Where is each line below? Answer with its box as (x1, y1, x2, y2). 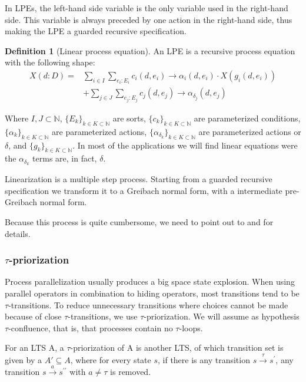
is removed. (110, 365, 151, 378)
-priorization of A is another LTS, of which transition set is (70, 341, 284, 354)
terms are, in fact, (32, 152, 97, 164)
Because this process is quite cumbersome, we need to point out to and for (5, 215, 274, 228)
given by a (5, 353, 42, 365)
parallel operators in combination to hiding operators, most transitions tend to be (5, 286, 300, 299)
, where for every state (70, 353, 151, 365)
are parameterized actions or (198, 125, 301, 137)
